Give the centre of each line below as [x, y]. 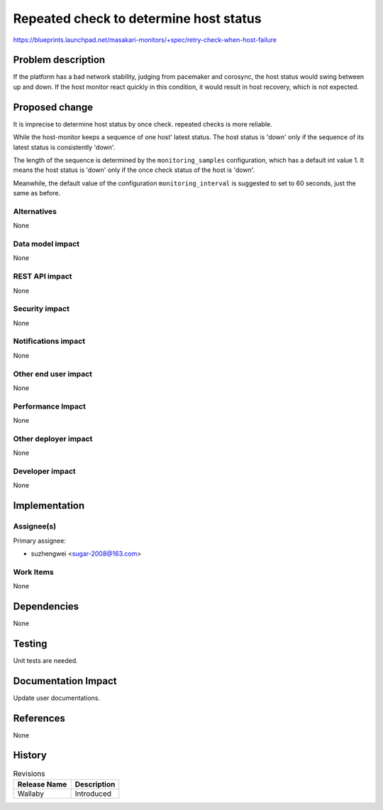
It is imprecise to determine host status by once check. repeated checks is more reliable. [143, 124]
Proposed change [53, 107]
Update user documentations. [57, 698]
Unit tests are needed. [45, 660]
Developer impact [44, 471]
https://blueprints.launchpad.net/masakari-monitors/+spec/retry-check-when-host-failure [145, 40]
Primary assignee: [40, 541]
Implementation [49, 506]
